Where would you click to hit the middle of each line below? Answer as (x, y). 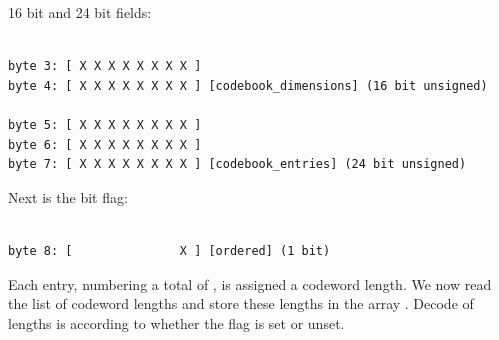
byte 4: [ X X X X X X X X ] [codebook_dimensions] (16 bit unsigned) (248, 85)
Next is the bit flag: (68, 196)
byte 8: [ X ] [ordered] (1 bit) (169, 250)
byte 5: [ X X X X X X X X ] (105, 124)
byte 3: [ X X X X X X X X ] (105, 66)
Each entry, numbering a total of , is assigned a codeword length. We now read (250, 283)
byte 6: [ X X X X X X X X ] (105, 144)
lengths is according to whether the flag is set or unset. (176, 322)
